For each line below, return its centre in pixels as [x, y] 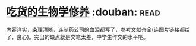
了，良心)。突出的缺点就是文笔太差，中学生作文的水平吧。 [78, 37]
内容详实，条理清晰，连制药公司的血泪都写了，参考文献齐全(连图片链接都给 [98, 29]
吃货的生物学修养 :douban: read [83, 12]
